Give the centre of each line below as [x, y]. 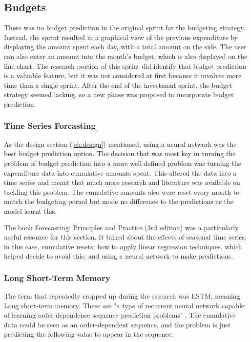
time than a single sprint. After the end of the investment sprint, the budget [118, 85]
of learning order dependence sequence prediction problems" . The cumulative [120, 315]
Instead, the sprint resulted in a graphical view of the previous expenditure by [121, 37]
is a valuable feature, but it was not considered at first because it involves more [123, 75]
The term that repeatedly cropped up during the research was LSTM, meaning [122, 296]
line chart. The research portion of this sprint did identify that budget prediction [125, 66]
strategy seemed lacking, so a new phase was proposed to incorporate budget [119, 94]
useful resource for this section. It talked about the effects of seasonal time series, [125, 237]
